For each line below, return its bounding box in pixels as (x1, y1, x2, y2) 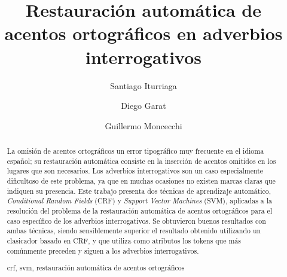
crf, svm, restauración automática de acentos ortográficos (7, 263, 185, 273)
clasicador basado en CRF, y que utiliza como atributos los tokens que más (7, 235, 241, 245)
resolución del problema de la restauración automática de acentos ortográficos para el (7, 206, 273, 216)
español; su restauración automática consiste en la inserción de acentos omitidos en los (7, 156, 276, 166)
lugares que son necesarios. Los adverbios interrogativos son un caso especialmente (7, 166, 264, 176)
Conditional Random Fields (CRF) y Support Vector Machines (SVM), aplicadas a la (7, 196, 272, 206)
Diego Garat (121, 99, 166, 112)
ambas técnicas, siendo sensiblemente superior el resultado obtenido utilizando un (7, 226, 261, 236)
